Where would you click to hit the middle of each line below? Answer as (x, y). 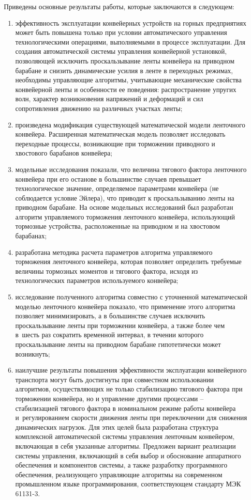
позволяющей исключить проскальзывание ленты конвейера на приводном (125, 60)
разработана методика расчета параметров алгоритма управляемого (114, 252)
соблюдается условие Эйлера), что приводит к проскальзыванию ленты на (125, 197)
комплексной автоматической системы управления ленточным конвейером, (125, 436)
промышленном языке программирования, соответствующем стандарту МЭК (128, 484)
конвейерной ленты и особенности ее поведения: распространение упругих (126, 89)
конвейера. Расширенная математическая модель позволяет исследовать (120, 134)
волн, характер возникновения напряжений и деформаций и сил (109, 99)
